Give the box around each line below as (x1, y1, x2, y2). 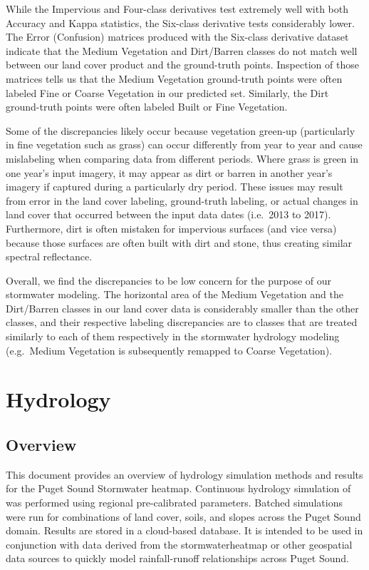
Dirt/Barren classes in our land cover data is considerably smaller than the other (6, 300, 359, 315)
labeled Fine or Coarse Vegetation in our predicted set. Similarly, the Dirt (6, 85, 329, 100)
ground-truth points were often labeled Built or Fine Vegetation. (6, 99, 288, 114)
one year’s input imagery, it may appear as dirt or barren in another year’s (6, 165, 333, 180)
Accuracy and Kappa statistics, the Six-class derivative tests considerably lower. (6, 15, 355, 30)
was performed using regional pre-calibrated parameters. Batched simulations (6, 495, 343, 510)
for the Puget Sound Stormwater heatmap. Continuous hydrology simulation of (6, 481, 351, 496)
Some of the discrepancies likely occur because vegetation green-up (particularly (6, 123, 355, 138)
